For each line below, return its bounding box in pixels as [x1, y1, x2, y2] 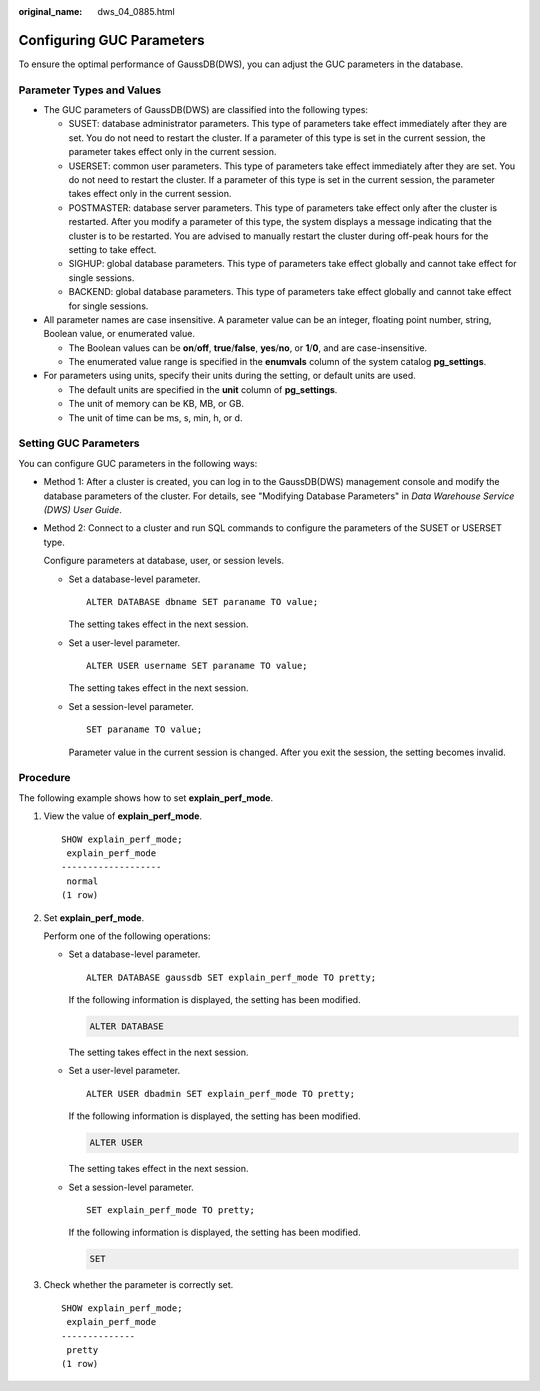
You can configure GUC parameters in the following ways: [18, 457, 258, 469]
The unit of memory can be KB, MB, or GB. [68, 398, 245, 410]
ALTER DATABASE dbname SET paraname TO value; [86, 596, 319, 607]
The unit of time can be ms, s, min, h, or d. [68, 411, 243, 424]
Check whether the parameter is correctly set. [43, 1279, 234, 1291]
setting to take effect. [68, 243, 157, 255]
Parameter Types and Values [18, 83, 162, 97]
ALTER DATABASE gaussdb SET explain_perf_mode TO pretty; [86, 971, 377, 983]
